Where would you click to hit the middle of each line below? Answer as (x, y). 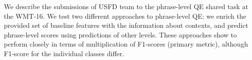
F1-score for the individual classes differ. (64, 53)
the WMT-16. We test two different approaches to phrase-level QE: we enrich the (125, 16)
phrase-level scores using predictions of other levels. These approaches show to (120, 34)
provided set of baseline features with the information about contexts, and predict (126, 25)
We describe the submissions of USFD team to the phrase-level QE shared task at (126, 6)
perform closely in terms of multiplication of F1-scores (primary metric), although (126, 44)
